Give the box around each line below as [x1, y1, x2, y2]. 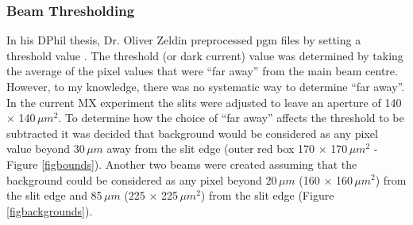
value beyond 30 [6, 140, 85, 157]
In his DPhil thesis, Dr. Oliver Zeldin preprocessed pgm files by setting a [6, 32, 361, 48]
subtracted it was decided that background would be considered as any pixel [6, 124, 378, 141]
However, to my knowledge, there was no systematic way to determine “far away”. [6, 78, 405, 94]
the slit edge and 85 [6, 187, 102, 204]
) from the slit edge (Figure [200, 187, 334, 204]
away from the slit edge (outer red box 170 [106, 140, 315, 157]
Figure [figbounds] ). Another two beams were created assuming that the [6, 155, 357, 172]
